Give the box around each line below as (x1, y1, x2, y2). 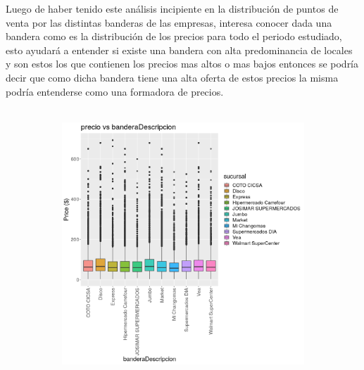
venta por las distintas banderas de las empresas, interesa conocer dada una (6, 15, 332, 30)
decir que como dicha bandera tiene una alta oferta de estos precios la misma (6, 70, 339, 84)
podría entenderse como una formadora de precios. (6, 84, 224, 98)
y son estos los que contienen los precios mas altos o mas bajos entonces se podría (6, 56, 359, 71)
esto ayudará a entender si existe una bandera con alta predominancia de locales (6, 42, 353, 57)
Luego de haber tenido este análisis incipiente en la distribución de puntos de (6, 1, 339, 15)
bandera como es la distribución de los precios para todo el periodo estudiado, (6, 29, 342, 44)
